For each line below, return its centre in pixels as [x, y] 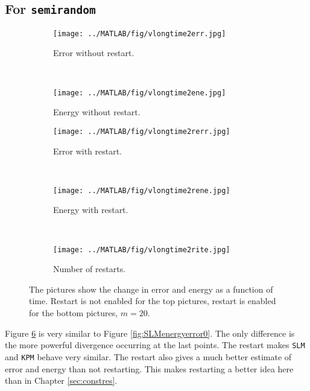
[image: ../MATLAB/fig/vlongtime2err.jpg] [140, 33]
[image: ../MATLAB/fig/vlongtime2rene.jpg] [142, 190]
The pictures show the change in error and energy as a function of [151, 289]
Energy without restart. [97, 112]
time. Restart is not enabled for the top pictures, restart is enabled [153, 301]
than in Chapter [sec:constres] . [61, 380]
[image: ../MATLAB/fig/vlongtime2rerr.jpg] [142, 131]
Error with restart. [88, 151]
